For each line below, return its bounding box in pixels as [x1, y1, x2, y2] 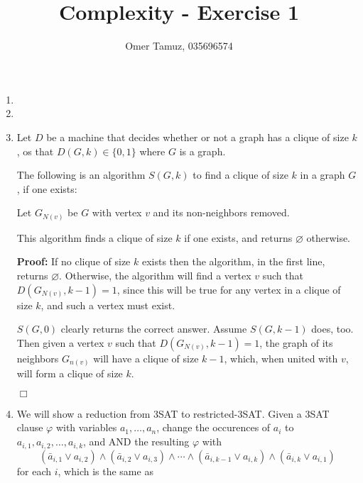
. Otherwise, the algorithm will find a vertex [59, 267, 251, 282]
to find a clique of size [193, 167, 288, 182]
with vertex [92, 205, 142, 220]
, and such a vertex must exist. [40, 297, 175, 312]
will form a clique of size [16, 366, 123, 381]
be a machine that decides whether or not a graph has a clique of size [46, 129, 349, 144]
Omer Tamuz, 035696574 [125, 38, 233, 53]
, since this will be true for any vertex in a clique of [117, 282, 341, 296]
